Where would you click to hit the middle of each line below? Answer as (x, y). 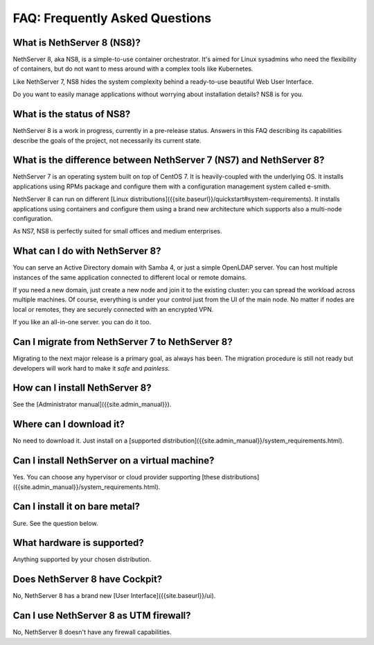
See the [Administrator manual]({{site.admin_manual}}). (92, 405)
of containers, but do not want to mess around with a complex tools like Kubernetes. (133, 69)
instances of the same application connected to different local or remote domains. (130, 277)
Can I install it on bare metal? (77, 507)
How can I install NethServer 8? (82, 388)
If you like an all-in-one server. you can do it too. (82, 322)
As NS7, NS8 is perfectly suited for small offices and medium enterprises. (117, 231)
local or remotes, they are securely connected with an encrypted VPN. (113, 309)
